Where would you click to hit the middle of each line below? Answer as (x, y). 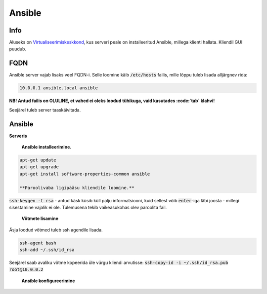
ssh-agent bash (38, 243)
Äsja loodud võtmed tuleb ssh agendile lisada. (56, 230)
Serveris (18, 136)
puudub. (18, 49)
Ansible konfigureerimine (48, 281)
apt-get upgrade (39, 167)
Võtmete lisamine (40, 219)
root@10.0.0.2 (26, 270)
